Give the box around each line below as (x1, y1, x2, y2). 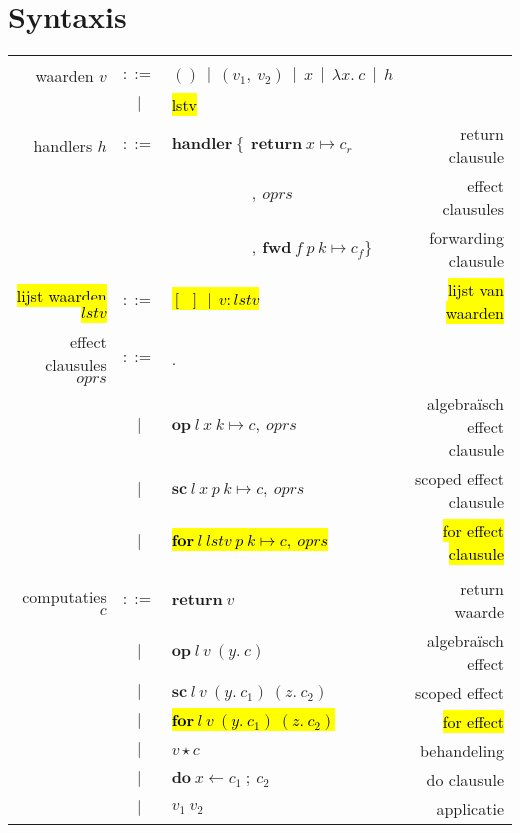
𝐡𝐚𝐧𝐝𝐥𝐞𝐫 (171, 136, 233, 153)
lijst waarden (16, 284, 107, 308)
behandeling (419, 739, 504, 763)
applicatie (436, 797, 504, 821)
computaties (22, 585, 107, 609)
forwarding (429, 226, 504, 250)
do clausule (426, 768, 504, 792)
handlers (33, 133, 93, 157)
